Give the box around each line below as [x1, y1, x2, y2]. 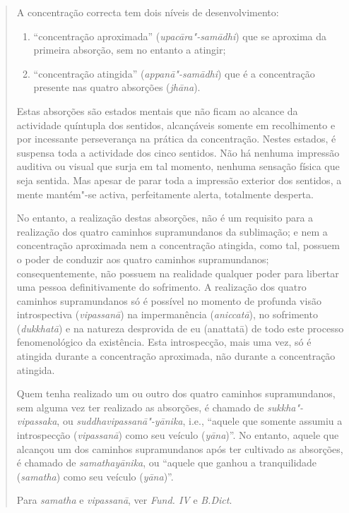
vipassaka [16, 414, 57, 428]
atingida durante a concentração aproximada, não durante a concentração [16, 349, 336, 363]
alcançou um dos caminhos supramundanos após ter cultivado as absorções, [16, 441, 343, 456]
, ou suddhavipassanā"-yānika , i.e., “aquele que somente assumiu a [57, 414, 343, 428]
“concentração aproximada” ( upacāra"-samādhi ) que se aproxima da [33, 28, 327, 43]
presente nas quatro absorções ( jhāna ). [33, 80, 201, 95]
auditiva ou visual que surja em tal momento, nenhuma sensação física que [16, 159, 340, 174]
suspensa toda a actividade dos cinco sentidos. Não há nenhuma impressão [16, 145, 340, 159]
